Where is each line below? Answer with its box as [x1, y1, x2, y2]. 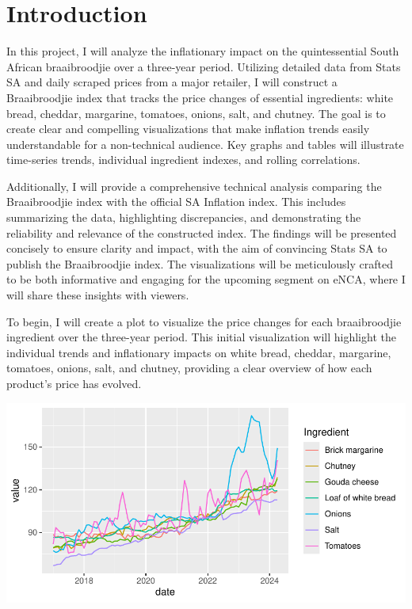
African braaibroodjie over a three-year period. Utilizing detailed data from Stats [6, 58, 401, 74]
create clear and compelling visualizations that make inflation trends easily [6, 120, 370, 137]
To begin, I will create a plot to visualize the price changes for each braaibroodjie [6, 313, 402, 329]
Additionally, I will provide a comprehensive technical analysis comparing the [6, 177, 382, 194]
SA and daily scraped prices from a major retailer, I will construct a [6, 74, 338, 90]
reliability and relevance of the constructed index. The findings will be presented [6, 224, 397, 241]
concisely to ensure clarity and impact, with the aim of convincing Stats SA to [6, 240, 387, 257]
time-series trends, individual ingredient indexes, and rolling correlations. [6, 151, 360, 168]
